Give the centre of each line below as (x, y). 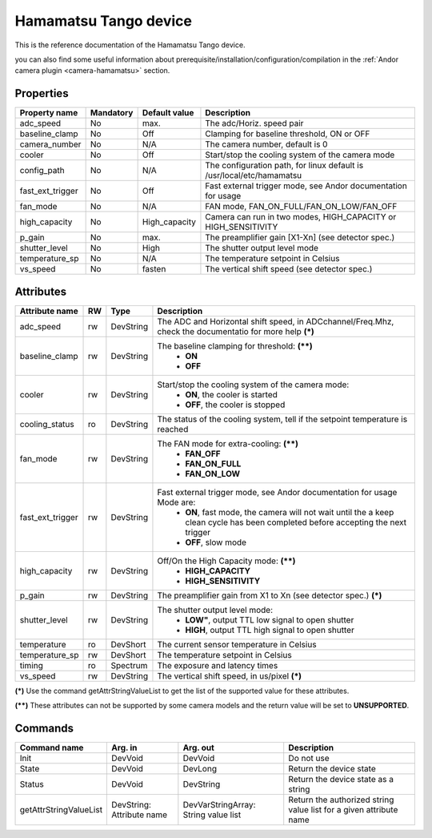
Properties (42, 93)
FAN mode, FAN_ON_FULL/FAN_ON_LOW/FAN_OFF (301, 207)
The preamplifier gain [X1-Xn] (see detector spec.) (300, 238)
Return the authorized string (341, 800)
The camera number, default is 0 (266, 144)
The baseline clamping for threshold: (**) (235, 346)
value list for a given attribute (343, 810)
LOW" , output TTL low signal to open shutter (270, 619)
